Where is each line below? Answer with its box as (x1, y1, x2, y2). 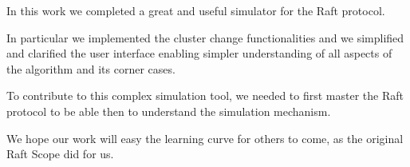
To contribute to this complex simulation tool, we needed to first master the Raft (6, 87, 404, 104)
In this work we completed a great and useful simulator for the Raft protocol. (6, 2, 385, 18)
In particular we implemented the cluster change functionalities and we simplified (6, 29, 404, 46)
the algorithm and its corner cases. (6, 60, 175, 77)
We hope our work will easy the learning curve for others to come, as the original (6, 129, 404, 146)
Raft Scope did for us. (6, 145, 114, 162)
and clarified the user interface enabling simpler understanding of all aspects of (6, 45, 392, 62)
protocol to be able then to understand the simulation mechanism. (6, 102, 331, 119)
